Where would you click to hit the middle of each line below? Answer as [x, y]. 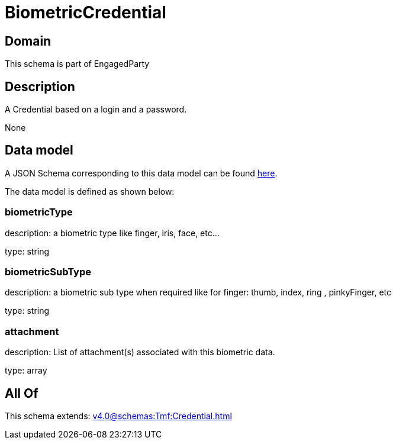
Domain [28, 41]
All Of [22, 393]
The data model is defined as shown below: [90, 191]
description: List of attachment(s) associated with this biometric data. [140, 352]
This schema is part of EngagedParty [77, 64]
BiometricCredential [86, 12]
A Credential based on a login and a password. [96, 110]
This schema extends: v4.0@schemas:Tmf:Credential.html [118, 416]
